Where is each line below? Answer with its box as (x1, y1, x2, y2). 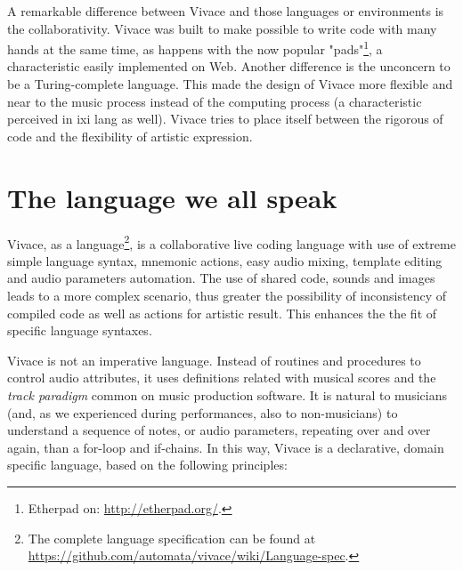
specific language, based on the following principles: (7, 455, 288, 474)
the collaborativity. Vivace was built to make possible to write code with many (7, 19, 437, 37)
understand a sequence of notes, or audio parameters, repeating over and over (7, 421, 431, 439)
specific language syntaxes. (7, 321, 152, 340)
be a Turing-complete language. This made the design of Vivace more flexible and (7, 75, 453, 93)
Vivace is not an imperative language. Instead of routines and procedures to (7, 350, 421, 369)
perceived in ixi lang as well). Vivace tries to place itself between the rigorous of (7, 109, 443, 128)
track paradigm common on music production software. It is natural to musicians (7, 385, 447, 404)
